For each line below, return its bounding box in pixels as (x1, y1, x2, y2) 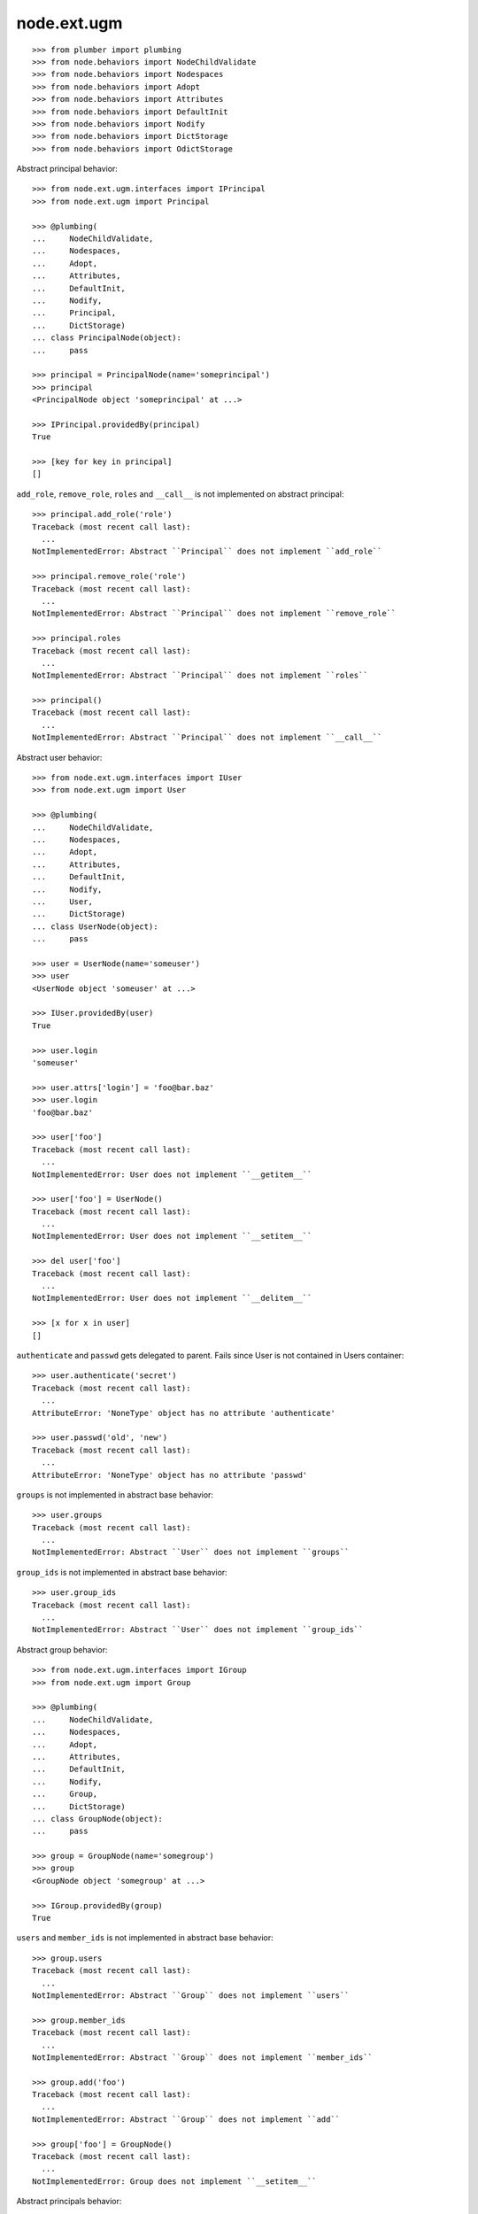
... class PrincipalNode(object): (32, 333, 181, 343)
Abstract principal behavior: (16, 164, 119, 174)
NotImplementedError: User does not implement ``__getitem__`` (32, 1169, 312, 1180)
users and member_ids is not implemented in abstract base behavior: (16, 1932, 274, 1943)
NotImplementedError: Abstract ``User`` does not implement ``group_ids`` (32, 1625, 364, 1635)
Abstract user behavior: (16, 752, 103, 763)
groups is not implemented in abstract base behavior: (16, 1489, 214, 1500)
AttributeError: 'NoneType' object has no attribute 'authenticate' (32, 1408, 335, 1418)
